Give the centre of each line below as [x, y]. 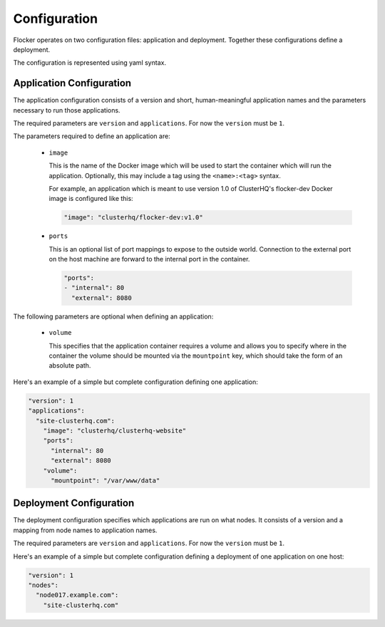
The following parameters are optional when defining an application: [113, 316]
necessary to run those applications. [67, 110]
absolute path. [70, 366]
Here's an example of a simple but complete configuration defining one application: [135, 382]
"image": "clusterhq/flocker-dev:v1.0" [133, 218]
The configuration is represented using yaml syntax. [90, 63]
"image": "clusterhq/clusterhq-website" [115, 430]
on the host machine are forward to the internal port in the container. [149, 259]
